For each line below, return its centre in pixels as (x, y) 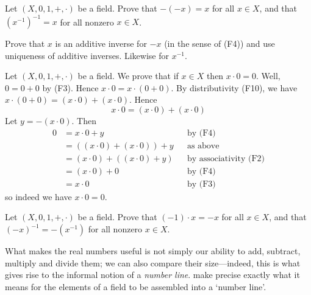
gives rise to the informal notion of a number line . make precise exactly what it (152, 275)
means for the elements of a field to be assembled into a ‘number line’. (136, 286)
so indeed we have (38, 196)
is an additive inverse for (101, 43)
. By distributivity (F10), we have (234, 87)
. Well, (268, 76)
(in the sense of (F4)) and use (220, 43)
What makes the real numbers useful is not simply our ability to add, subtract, (153, 251)
